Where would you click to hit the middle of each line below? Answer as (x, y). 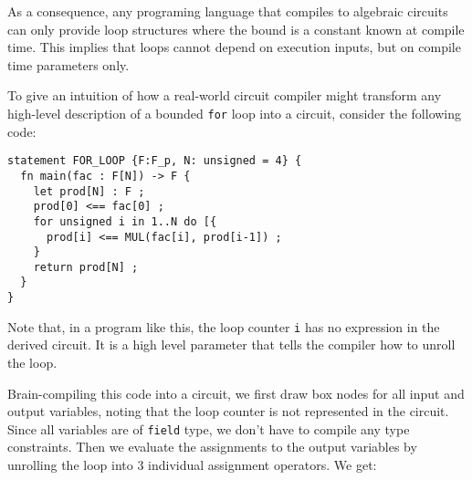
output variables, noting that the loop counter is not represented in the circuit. (228, 411)
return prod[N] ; (86, 267)
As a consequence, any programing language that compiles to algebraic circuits (228, 11)
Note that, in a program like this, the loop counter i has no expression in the (224, 326)
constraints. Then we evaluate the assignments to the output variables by (212, 447)
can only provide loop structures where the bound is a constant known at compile (236, 29)
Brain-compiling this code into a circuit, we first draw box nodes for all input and (236, 393)
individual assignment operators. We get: (262, 465)
